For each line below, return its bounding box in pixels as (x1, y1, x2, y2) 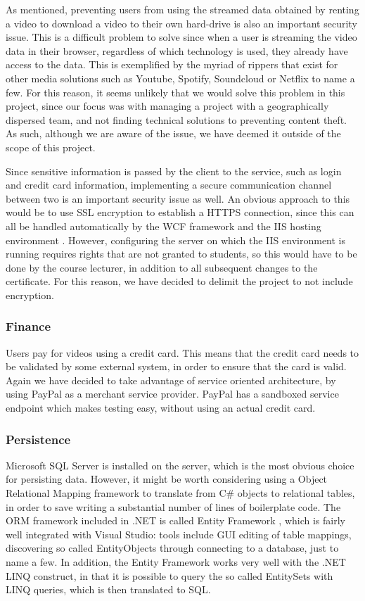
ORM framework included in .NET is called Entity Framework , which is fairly (6, 513, 345, 528)
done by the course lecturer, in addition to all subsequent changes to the (6, 260, 318, 274)
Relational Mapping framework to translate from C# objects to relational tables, (6, 486, 355, 500)
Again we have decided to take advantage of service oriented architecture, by (6, 372, 336, 387)
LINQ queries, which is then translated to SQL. (6, 582, 211, 597)
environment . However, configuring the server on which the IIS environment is (6, 232, 346, 247)
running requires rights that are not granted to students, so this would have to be (6, 246, 357, 261)
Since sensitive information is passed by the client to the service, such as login (6, 163, 342, 178)
